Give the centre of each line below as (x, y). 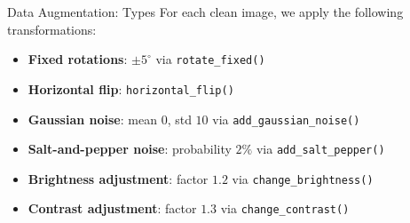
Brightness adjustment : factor (118, 178)
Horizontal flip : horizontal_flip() (131, 88)
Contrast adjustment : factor (112, 208)
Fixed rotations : (78, 59)
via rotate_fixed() (210, 59)
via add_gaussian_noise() (286, 119)
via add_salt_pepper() (320, 149)
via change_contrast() (285, 208)
